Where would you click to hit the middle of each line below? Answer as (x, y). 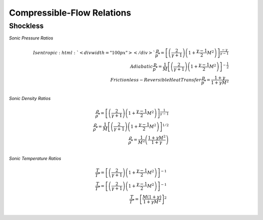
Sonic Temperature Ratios (35, 158)
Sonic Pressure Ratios (31, 38)
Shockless (26, 26)
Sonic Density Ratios (30, 99)
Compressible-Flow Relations (70, 13)
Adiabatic (141, 67)
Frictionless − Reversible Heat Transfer (156, 80)
